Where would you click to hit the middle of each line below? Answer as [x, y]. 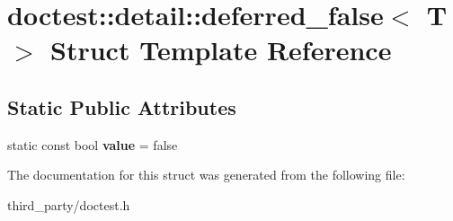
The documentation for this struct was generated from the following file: [206, 175]
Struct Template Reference [221, 50]
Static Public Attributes [122, 106]
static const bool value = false [93, 144]
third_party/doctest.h [69, 204]
